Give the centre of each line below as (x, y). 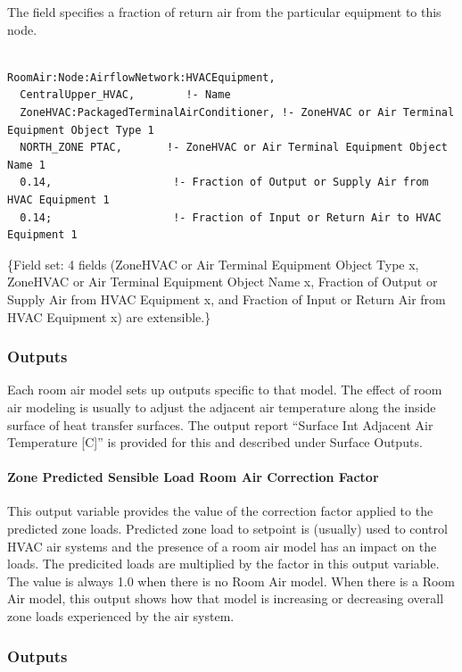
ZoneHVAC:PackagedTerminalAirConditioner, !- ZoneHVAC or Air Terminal (237, 112)
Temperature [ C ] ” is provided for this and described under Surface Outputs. (215, 442)
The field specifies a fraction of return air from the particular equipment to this (224, 12)
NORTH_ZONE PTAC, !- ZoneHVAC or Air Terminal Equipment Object (234, 148)
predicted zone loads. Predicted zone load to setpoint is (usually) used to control (227, 529)
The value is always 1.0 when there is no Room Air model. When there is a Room (231, 581)
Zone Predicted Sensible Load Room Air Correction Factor (193, 477)
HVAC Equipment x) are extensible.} (109, 316)
